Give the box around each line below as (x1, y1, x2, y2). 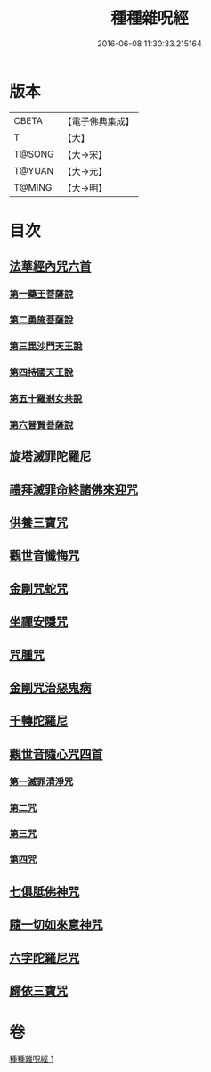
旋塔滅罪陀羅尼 (9, 449, 92, 464)
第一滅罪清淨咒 (9, 775, 74, 788)
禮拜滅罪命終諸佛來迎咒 (9, 482, 138, 497)
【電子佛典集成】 (62, 115, 135, 127)
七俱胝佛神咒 (9, 884, 80, 899)
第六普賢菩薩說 (9, 418, 74, 430)
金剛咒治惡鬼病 (9, 680, 92, 695)
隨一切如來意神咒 (9, 917, 103, 932)
